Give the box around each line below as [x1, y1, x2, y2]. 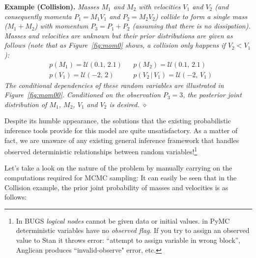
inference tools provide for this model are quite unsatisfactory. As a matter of [4, 125, 238, 135]
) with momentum [34, 21, 88, 31]
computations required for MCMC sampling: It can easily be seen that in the [4, 172, 237, 183]
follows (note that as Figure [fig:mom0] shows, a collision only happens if [4, 40, 226, 50]
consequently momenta [4, 11, 72, 21]
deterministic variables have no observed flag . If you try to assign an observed [16, 225, 250, 235]
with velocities [139, 1, 181, 11]
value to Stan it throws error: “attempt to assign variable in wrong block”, [16, 235, 241, 245]
